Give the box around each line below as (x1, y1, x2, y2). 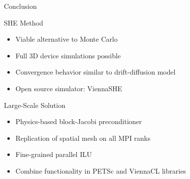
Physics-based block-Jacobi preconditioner (15, 116, 142, 127)
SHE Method (4, 17, 43, 27)
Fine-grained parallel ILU (15, 149, 92, 159)
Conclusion (4, 1, 37, 11)
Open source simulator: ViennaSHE (15, 83, 122, 93)
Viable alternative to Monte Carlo (15, 34, 118, 44)
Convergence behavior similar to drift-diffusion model (15, 67, 176, 77)
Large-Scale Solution (4, 100, 66, 110)
